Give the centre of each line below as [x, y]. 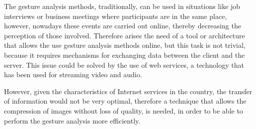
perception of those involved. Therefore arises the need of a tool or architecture [125, 35]
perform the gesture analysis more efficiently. [72, 120]
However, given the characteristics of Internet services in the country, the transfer [128, 91]
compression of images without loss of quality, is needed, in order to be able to [124, 110]
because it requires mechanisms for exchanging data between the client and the [125, 55]
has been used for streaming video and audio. [73, 74]
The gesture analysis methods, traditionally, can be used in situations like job [122, 6]
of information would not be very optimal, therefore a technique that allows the [125, 101]
